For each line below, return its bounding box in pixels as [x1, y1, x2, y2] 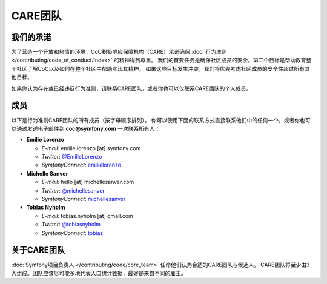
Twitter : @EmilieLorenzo [41, 153, 102, 160]
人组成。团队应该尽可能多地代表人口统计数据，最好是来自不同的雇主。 [11, 269, 187, 277]
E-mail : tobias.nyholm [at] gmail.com [41, 212, 133, 219]
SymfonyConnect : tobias [41, 229, 104, 236]
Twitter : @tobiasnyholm [41, 221, 101, 228]
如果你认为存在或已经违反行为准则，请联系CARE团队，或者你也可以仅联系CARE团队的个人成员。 [11, 85, 252, 92]
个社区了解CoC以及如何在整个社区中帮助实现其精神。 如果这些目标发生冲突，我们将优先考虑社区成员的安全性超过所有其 [11, 65, 310, 72]
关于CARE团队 [11, 245, 65, 256]
